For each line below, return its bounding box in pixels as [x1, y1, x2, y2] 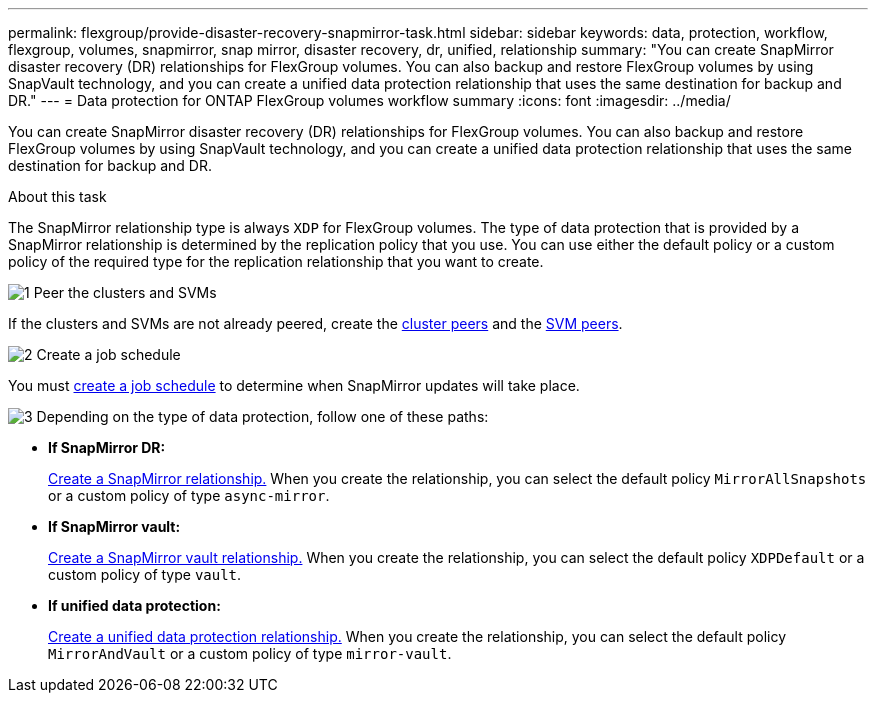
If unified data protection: [48, 597, 221, 614]
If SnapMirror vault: [48, 518, 181, 535]
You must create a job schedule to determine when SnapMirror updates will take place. [8, 377, 580, 394]
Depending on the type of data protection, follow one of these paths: [36, 408, 489, 425]
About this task [8, 188, 107, 205]
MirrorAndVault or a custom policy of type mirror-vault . [48, 645, 452, 662]
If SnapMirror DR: [48, 439, 166, 456]
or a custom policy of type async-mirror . [48, 487, 330, 504]
